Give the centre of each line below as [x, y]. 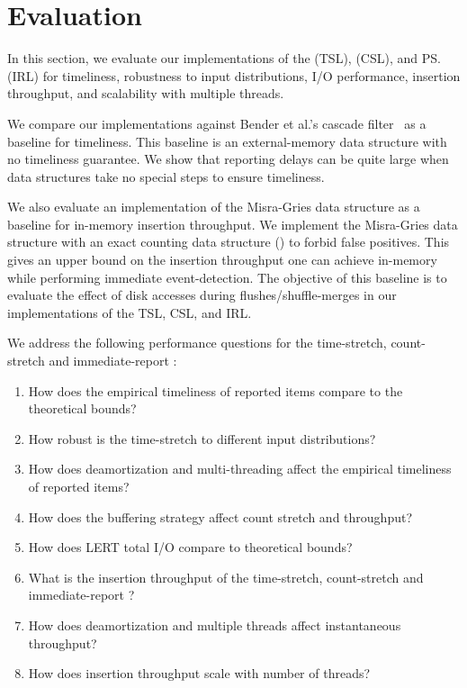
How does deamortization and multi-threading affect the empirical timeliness [240, 469]
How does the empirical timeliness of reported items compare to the [216, 390]
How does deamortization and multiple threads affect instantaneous [215, 625]
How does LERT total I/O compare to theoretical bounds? [190, 547]
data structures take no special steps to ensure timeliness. [166, 176]
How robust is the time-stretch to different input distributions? [202, 438]
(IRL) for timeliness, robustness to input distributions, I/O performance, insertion [234, 75]
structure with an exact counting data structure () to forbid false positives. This [229, 242]
